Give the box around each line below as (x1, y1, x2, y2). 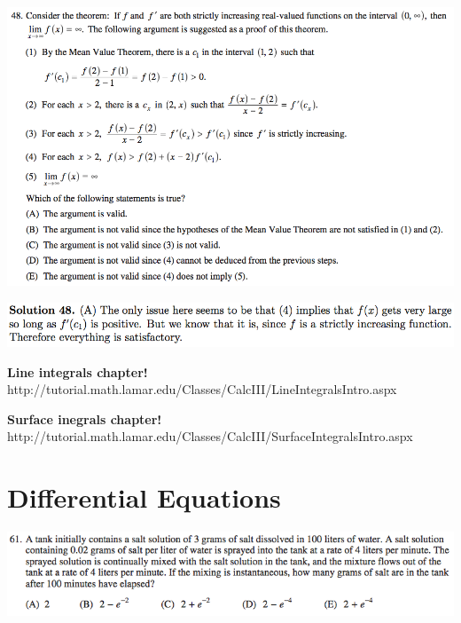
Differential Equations (7, 479, 281, 516)
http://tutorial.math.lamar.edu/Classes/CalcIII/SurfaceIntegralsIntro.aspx (7, 427, 413, 446)
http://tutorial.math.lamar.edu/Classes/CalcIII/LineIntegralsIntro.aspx (7, 380, 397, 398)
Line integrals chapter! (7, 362, 148, 381)
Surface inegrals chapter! (7, 409, 162, 428)
